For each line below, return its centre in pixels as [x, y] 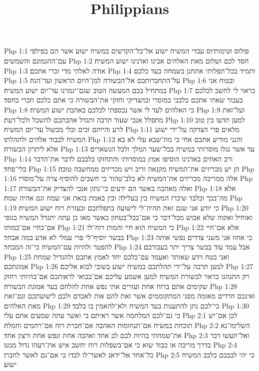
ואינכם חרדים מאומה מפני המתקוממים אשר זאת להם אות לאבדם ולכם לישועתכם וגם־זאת [130, 296]
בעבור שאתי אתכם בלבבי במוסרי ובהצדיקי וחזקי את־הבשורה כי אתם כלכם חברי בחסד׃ [124, 100]
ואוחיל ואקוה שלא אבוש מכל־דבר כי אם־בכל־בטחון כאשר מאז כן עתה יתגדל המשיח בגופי [128, 217]
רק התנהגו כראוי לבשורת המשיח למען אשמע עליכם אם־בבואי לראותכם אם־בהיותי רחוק [127, 276]
